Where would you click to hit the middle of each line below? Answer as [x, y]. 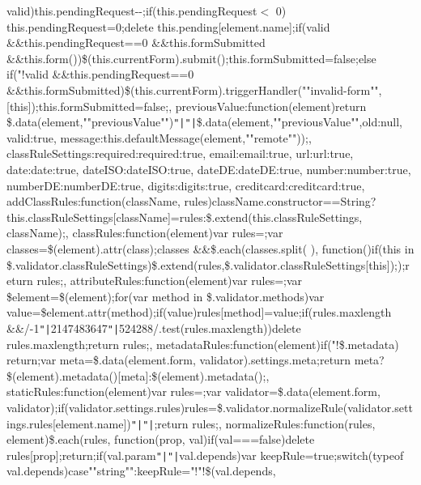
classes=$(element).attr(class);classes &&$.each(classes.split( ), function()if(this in [210, 248]
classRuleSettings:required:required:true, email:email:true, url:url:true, [180, 153]
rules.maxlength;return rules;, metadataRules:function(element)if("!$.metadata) [203, 344]
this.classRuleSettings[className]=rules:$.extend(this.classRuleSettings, [185, 217]
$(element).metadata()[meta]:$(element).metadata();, [138, 375]
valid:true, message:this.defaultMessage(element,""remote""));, [159, 137]
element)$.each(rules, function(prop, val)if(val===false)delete [161, 439]
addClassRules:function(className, [94, 201]
